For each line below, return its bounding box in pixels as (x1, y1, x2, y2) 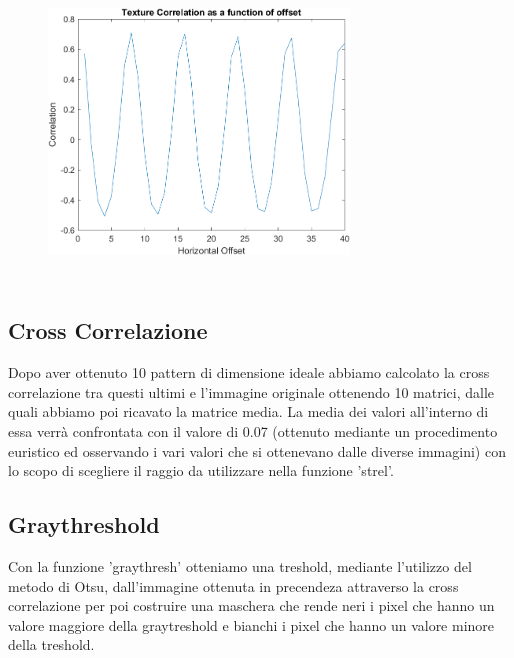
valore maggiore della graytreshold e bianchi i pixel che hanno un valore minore (8, 614, 495, 635)
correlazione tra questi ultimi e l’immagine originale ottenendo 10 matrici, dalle (8, 381, 494, 402)
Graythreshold (8, 509, 160, 540)
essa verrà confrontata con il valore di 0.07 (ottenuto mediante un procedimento (8, 420, 498, 441)
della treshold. (8, 634, 95, 655)
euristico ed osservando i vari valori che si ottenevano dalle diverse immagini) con (8, 440, 506, 461)
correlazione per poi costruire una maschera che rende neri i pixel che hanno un (8, 595, 495, 616)
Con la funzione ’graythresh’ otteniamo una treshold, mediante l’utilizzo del (8, 555, 472, 576)
